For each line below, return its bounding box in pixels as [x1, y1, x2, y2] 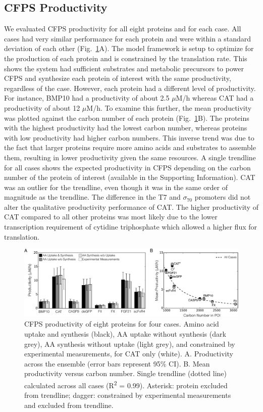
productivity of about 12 [4, 102, 80, 113]
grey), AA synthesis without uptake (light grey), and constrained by [24, 338, 235, 349]
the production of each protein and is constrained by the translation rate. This [4, 53, 247, 63]
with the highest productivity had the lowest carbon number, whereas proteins [4, 122, 247, 133]
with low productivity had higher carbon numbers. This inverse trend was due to [4, 132, 254, 143]
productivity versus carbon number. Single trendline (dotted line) [24, 368, 227, 379]
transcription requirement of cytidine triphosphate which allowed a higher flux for [4, 221, 257, 232]
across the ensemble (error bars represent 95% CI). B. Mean [24, 358, 210, 369]
